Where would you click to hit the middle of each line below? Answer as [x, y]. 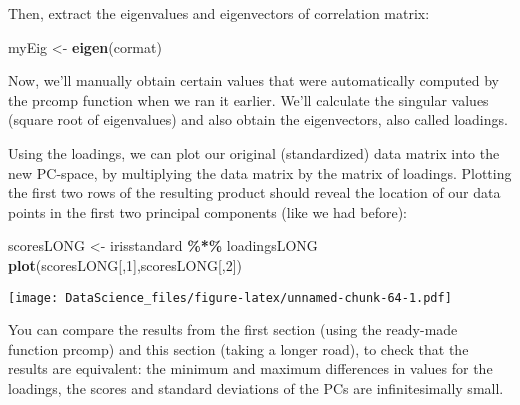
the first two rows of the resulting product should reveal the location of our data [254, 192]
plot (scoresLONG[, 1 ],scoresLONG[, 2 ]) [125, 264]
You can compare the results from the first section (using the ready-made [233, 329]
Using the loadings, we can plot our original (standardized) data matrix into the [254, 152]
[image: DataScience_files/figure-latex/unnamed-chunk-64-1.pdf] [230, 297]
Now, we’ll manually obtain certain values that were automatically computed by [253, 80]
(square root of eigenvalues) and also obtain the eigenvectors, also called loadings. [258, 119]
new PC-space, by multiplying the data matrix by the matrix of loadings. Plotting [260, 172]
